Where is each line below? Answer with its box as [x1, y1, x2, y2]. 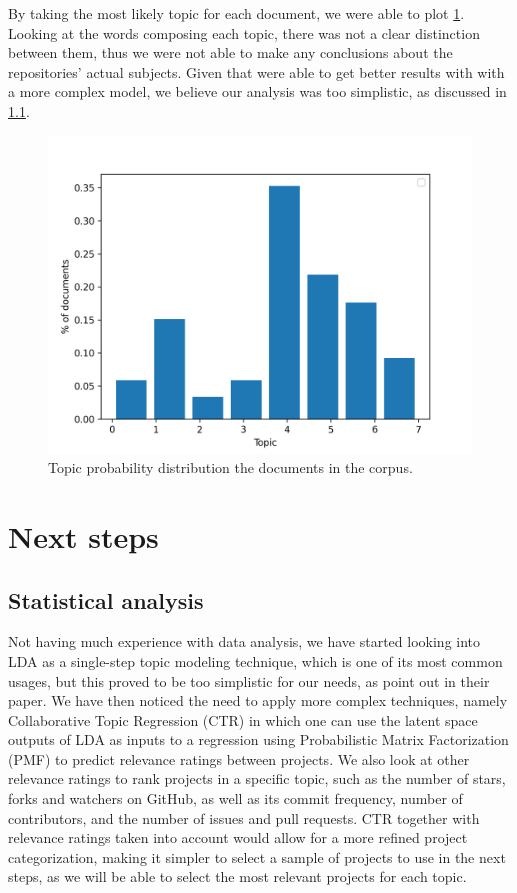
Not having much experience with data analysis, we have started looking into [8, 631, 481, 652]
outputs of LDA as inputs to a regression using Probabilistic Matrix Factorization [8, 729, 509, 750]
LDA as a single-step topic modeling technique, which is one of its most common [8, 650, 503, 671]
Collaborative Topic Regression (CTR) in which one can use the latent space [8, 709, 478, 730]
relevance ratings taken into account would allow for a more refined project [8, 827, 468, 848]
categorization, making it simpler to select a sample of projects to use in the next [8, 846, 506, 867]
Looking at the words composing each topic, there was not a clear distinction [8, 22, 480, 43]
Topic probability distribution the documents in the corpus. [48, 457, 413, 478]
